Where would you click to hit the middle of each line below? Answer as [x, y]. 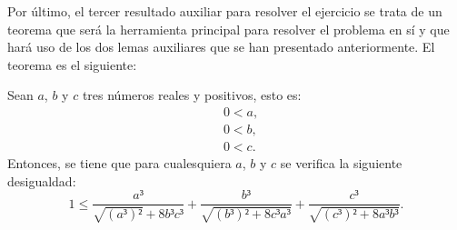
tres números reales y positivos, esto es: [192, 95]
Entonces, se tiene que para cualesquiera [119, 163]
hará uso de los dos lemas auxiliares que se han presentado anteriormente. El [221, 47]
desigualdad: [42, 180]
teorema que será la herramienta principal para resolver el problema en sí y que [228, 29]
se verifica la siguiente [341, 163]
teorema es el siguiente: [72, 64]
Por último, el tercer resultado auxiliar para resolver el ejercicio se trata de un [225, 11]
